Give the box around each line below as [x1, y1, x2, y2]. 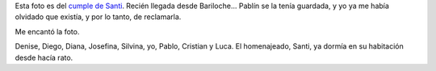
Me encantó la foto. [15, 26, 80, 36]
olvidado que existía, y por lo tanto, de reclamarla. [15, 12, 182, 22]
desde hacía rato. [15, 53, 73, 62]
